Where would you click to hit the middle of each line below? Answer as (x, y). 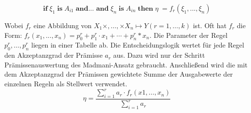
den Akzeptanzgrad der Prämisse (54, 55)
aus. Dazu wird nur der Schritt (159, 55)
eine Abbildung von (63, 25)
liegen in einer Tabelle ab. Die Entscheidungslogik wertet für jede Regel (138, 45)
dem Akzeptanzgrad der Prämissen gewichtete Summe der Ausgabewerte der (119, 74)
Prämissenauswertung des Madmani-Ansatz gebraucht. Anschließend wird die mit (126, 64)
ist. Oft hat (210, 25)
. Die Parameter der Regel (188, 35)
